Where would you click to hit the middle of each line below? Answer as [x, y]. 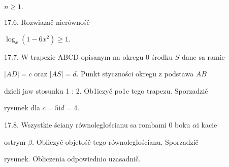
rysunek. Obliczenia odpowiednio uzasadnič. [72, 159]
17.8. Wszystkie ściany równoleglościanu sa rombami [85, 124]
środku [162, 56]
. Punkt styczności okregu [116, 74]
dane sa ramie [203, 56]
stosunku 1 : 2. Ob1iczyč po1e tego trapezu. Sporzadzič [122, 90]
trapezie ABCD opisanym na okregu [87, 56]
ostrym [15, 141]
